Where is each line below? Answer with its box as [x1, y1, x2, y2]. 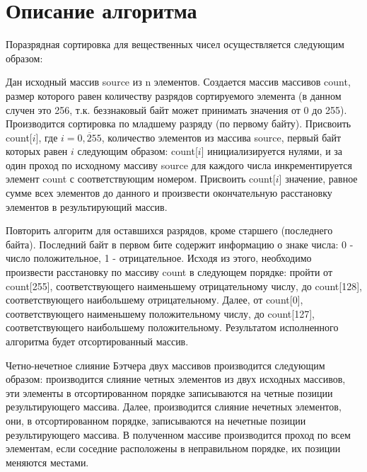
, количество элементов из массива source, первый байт [101, 129, 342, 144]
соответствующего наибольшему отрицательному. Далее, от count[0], [6, 292, 303, 307]
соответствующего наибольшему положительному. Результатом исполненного [6, 320, 339, 335]
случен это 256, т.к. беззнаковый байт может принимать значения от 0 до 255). [6, 102, 347, 117]
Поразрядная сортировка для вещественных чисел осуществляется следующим [6, 37, 344, 52]
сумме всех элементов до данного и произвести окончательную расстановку [6, 185, 332, 200]
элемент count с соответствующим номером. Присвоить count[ [6, 171, 276, 186]
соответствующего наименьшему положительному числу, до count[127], [6, 306, 315, 321]
